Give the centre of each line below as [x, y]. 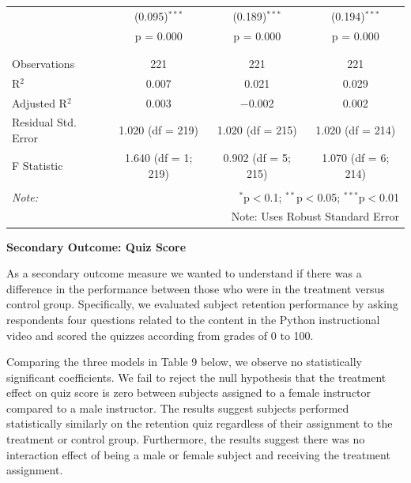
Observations [43, 63]
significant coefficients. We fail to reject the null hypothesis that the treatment [196, 377]
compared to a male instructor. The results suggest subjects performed [178, 408]
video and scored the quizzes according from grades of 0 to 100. [160, 335]
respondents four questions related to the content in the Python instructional [193, 319]
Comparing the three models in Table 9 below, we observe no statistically [184, 362]
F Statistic [38, 165]
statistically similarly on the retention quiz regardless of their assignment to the [200, 423]
